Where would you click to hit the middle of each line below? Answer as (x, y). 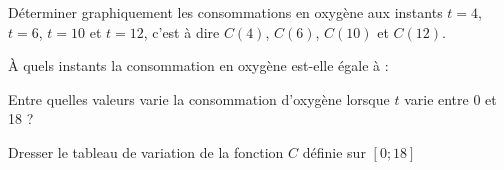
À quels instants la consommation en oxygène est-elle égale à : (198, 65)
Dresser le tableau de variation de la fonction (146, 151)
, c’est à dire (181, 31)
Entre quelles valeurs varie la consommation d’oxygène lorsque (199, 98)
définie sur (334, 151)
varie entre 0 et (450, 98)
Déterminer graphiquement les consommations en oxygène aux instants (225, 12)
